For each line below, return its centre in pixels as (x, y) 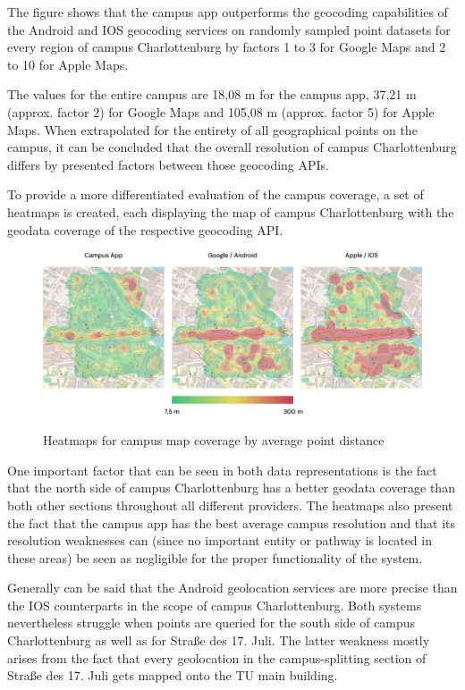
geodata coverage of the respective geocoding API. (145, 229)
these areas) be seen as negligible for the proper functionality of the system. (215, 557)
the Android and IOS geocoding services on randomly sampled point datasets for (229, 29)
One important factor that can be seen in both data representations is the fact (222, 470)
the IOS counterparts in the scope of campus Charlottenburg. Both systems (215, 605)
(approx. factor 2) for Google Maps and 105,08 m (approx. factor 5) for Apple (221, 111)
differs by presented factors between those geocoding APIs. (168, 164)
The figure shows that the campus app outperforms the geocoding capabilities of (228, 12)
